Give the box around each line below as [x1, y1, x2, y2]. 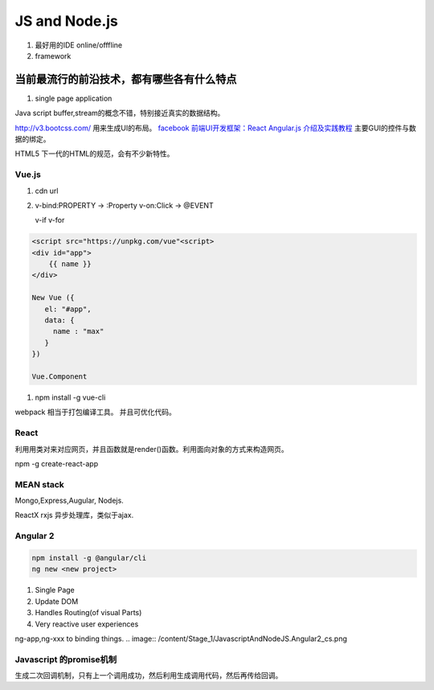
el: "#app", [44, 304, 92, 314]
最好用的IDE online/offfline [35, 40, 123, 50]
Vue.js [14, 169, 42, 180]
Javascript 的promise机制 [14, 654, 117, 665]
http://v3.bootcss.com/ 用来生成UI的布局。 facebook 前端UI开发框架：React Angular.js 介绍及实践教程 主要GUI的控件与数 [14, 123, 417, 133]
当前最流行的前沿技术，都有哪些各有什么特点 [14, 72, 237, 86]
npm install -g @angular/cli [31, 553, 147, 562]
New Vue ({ [31, 294, 75, 302]
